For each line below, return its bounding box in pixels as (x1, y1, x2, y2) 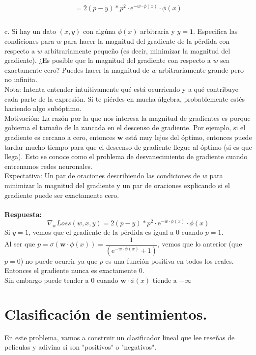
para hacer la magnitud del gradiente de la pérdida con (63, 36, 230, 46)
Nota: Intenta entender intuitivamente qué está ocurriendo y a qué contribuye (4, 83, 238, 94)
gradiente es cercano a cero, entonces (4, 132, 115, 142)
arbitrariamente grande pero (159, 64, 244, 75)
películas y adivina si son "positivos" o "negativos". (4, 342, 157, 352)
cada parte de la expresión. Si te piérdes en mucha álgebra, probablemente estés (4, 93, 245, 104)
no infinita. (4, 74, 37, 84)
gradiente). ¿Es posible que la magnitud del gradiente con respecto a (4, 55, 211, 65)
